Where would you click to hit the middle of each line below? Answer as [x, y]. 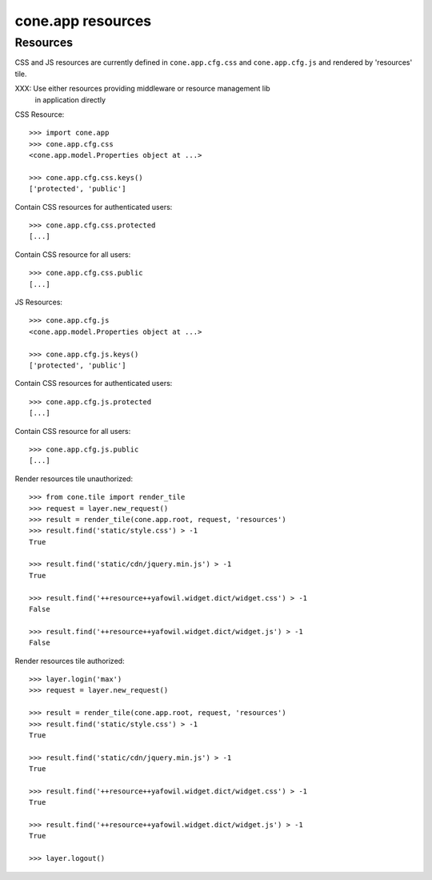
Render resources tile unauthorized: [74, 478]
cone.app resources [83, 21]
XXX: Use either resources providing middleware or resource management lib [142, 89]
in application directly [70, 99]
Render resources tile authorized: [70, 661]
